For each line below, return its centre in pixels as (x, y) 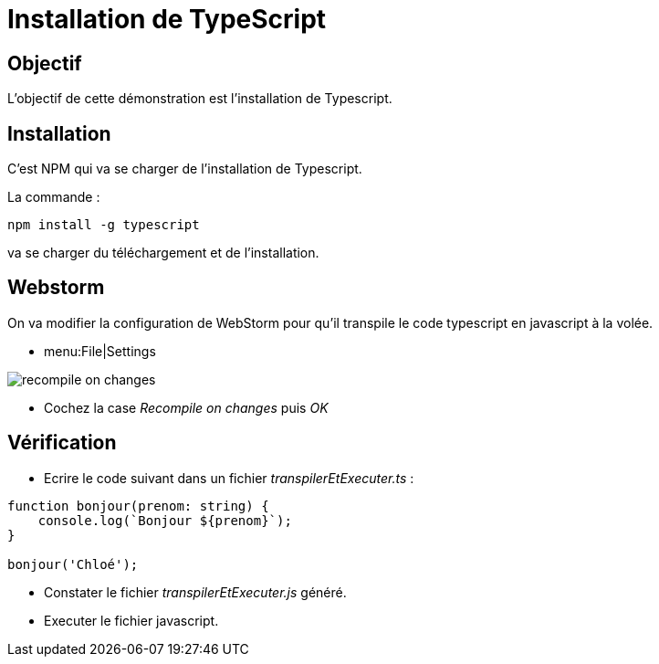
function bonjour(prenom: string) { (138, 506)
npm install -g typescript (104, 225)
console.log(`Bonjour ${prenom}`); (165, 520)
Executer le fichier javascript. (131, 620)
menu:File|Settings (100, 351)
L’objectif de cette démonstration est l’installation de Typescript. (200, 99)
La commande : (54, 197)
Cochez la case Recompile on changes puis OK (186, 407)
